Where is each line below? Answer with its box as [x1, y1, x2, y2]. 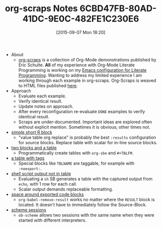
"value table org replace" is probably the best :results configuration [18, 134, 156, 140]
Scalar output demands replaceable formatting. [18, 186, 113, 192]
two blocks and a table [11, 145, 57, 151]
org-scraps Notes [5, 3, 78, 14]
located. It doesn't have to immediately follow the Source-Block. [18, 202, 147, 208]
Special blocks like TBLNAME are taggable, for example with [18, 160, 134, 166]
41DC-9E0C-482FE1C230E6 [22, 13, 139, 24]
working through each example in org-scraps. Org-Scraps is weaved [18, 77, 156, 83]
